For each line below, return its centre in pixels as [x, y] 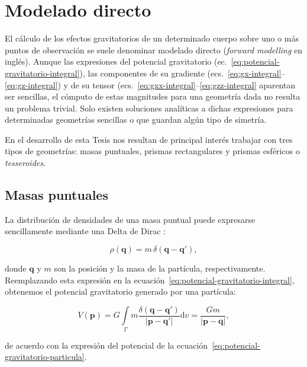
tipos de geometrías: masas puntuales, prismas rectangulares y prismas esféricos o [152, 151]
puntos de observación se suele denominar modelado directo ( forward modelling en [154, 50]
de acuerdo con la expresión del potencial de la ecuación [106, 345]
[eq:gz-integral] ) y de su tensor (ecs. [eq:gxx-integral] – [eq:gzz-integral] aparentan [150, 84]
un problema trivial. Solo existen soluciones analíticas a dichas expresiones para [149, 108]
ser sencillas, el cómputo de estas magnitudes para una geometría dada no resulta [153, 96]
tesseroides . [25, 163]
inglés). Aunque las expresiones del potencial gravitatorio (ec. [116, 61]
